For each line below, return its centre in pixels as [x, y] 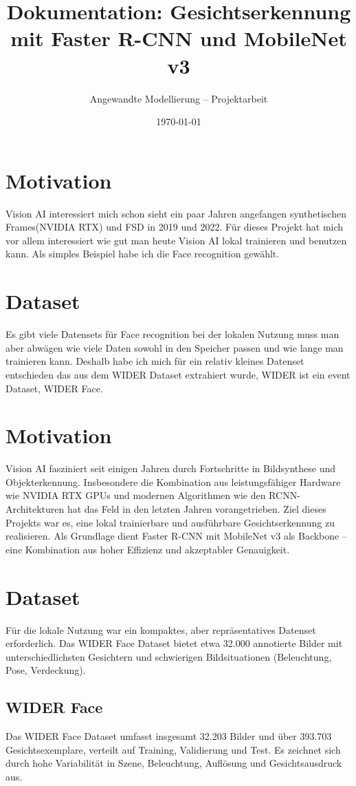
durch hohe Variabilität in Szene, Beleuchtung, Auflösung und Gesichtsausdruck [174, 763]
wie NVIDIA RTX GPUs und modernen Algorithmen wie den [136, 495]
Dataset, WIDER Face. [54, 388]
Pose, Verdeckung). [46, 670]
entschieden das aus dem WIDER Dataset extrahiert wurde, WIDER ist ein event [178, 374]
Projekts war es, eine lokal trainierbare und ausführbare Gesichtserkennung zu [170, 522]
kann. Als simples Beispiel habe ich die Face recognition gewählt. [143, 254]
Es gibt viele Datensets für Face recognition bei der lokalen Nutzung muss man [173, 334]
